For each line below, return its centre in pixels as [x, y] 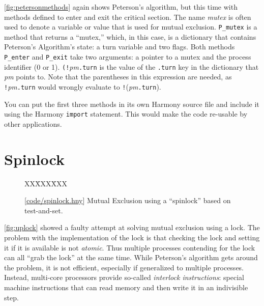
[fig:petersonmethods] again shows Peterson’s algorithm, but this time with [121, 7]
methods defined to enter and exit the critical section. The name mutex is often [128, 17]
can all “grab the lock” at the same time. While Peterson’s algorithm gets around [131, 257]
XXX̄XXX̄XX [46, 183]
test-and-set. [44, 210]
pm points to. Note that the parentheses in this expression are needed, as [118, 77]
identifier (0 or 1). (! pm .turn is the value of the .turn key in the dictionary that [131, 66]
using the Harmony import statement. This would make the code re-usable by [126, 114]
